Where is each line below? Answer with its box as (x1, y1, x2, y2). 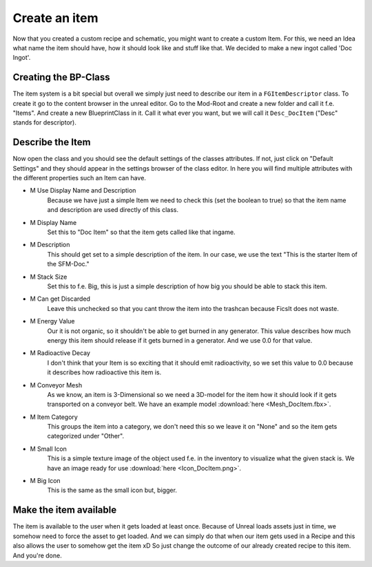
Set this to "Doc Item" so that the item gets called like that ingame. (47, 228, 236, 237)
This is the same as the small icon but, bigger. (47, 486, 177, 495)
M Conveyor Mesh (30, 381, 83, 389)
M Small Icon (30, 445, 67, 453)
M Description (30, 241, 70, 249)
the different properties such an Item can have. (12, 174, 146, 182)
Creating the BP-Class (12, 72, 110, 83)
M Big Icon (30, 477, 61, 485)
